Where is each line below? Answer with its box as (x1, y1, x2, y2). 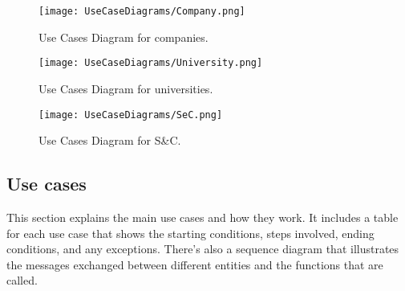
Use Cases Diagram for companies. (38, 28, 209, 45)
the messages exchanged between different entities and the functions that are (6, 256, 383, 273)
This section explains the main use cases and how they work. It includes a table (6, 208, 399, 225)
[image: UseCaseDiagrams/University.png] (38, 57, 263, 69)
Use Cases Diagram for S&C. (38, 132, 181, 149)
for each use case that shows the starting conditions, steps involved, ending (6, 224, 375, 241)
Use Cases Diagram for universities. (38, 80, 213, 96)
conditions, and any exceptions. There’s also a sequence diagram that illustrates (6, 240, 399, 257)
